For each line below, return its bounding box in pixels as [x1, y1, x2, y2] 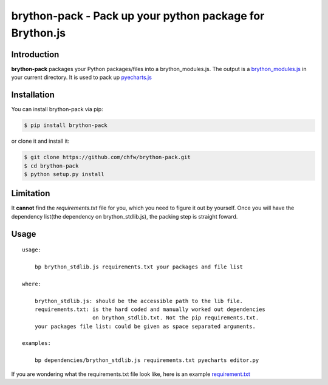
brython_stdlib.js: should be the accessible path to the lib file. [34, 298, 243, 304]
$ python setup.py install [24, 171, 104, 177]
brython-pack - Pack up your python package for [11, 9, 265, 22]
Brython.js [11, 26, 66, 39]
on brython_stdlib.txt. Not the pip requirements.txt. [92, 315, 259, 321]
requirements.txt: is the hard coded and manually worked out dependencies [34, 305, 265, 313]
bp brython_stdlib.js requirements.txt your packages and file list [34, 263, 243, 270]
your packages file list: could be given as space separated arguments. [34, 322, 256, 330]
